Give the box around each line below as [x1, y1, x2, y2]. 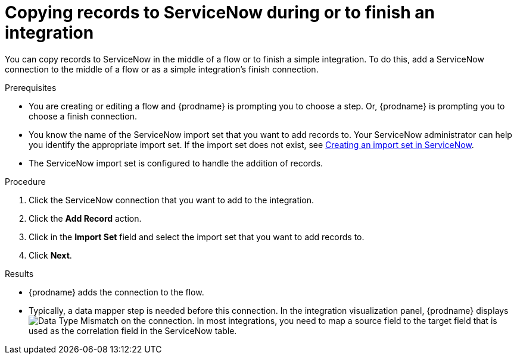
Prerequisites [5, 82, 57, 93]
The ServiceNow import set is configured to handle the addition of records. [29, 158, 323, 168]
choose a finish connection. [29, 111, 137, 121]
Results [5, 268, 34, 279]
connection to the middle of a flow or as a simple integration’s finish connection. [5, 64, 319, 74]
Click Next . [29, 250, 72, 260]
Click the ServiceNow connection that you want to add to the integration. [29, 194, 314, 205]
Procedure [5, 176, 46, 187]
